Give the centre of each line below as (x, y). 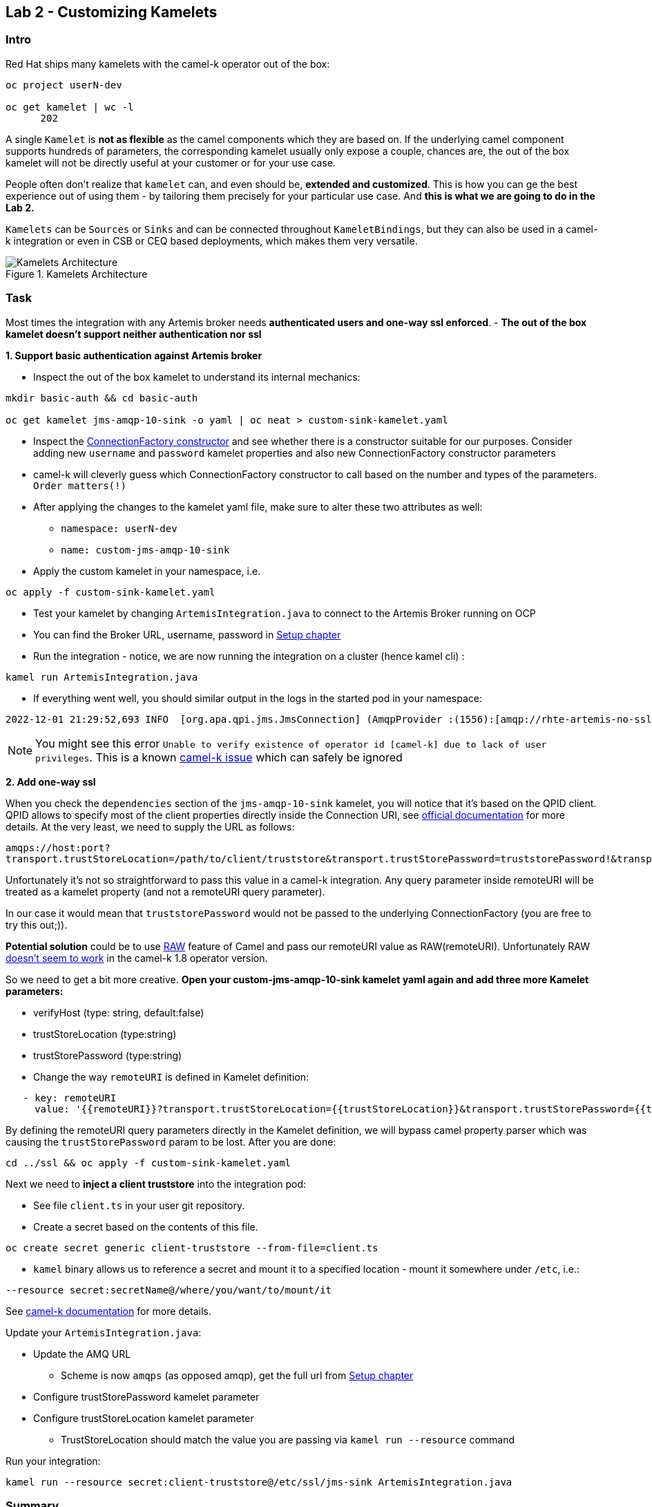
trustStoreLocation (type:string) (105, 1034)
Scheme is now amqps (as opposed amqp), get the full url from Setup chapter (237, 1375)
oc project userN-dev (64, 85)
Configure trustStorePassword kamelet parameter (146, 1396)
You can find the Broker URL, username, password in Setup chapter (187, 634)
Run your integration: (53, 1461)
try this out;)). (37, 925)
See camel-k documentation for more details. (108, 1311)
